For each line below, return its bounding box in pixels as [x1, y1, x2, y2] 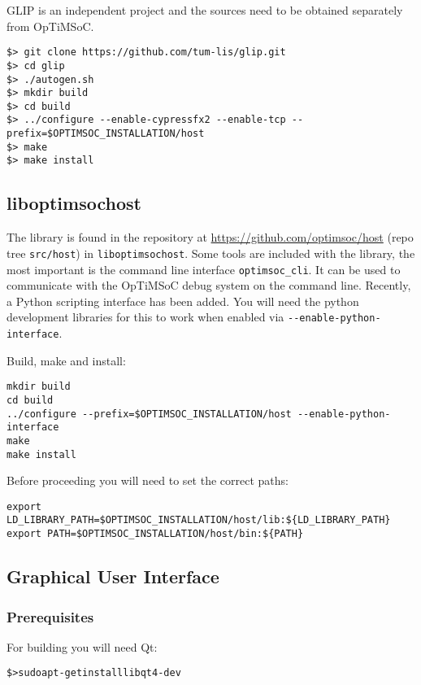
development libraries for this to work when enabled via [7, 308, 284, 325]
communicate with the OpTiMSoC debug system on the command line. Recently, [7, 277, 411, 294]
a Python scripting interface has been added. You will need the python [7, 292, 359, 309]
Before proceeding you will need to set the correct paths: [7, 472, 289, 489]
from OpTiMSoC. [7, 17, 94, 34]
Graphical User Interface [7, 564, 219, 589]
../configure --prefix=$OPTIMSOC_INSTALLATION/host [7, 408, 292, 420]
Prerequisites [7, 606, 94, 626]
